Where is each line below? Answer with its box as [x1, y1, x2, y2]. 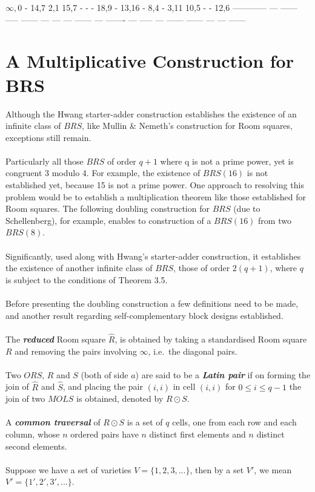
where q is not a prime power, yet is [160, 154, 294, 167]
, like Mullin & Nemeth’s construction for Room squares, [82, 119, 293, 132]
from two [258, 214, 291, 226]
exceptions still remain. [5, 131, 91, 143]
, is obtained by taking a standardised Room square [114, 333, 307, 345]
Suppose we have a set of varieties [5, 463, 131, 476]
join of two [5, 392, 45, 405]
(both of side [81, 368, 128, 381]
